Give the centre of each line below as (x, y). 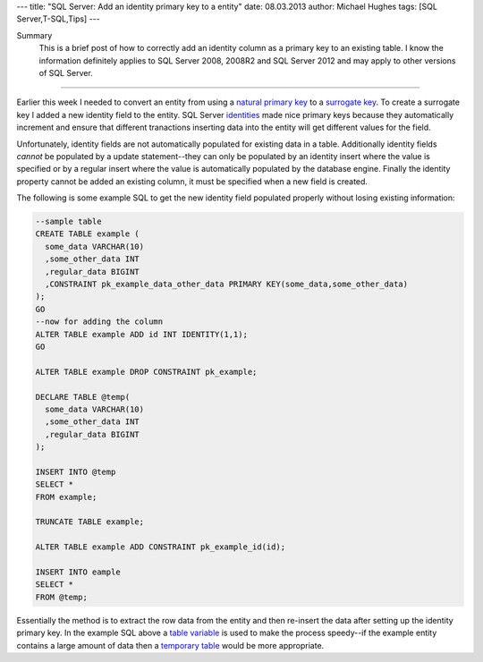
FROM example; (66, 497)
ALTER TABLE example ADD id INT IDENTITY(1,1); (141, 334)
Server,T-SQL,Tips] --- (58, 19)
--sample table (68, 222)
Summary (34, 35)
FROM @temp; (62, 597)
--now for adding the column (99, 322)
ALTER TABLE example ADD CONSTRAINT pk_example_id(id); (161, 547)
